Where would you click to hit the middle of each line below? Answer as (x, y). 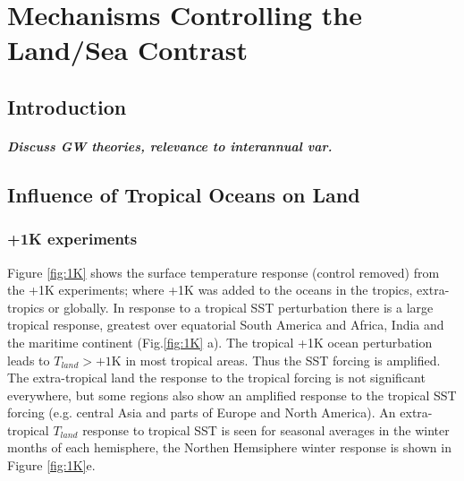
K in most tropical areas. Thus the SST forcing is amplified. (276, 360)
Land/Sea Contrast (127, 50)
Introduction (67, 106)
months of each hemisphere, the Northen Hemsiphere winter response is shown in (229, 447)
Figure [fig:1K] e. (51, 465)
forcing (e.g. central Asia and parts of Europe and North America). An (202, 412)
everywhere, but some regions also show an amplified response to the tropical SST (232, 395)
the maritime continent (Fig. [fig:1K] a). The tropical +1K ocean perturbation (220, 342)
